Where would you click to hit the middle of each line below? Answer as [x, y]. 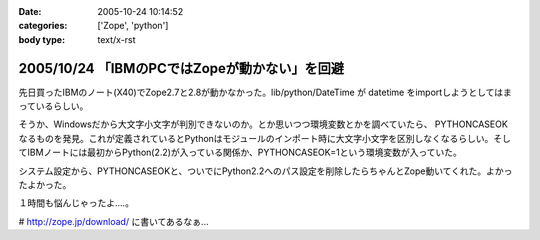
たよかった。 [45, 185]
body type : [41, 39]
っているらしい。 [53, 106]
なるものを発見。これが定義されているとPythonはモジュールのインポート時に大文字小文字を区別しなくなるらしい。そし [265, 138]
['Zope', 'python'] [133, 26]
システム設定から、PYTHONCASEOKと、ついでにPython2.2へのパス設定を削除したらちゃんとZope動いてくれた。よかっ [265, 171]
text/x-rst [116, 39]
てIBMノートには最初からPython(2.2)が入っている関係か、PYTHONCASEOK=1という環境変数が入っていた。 [240, 152]
